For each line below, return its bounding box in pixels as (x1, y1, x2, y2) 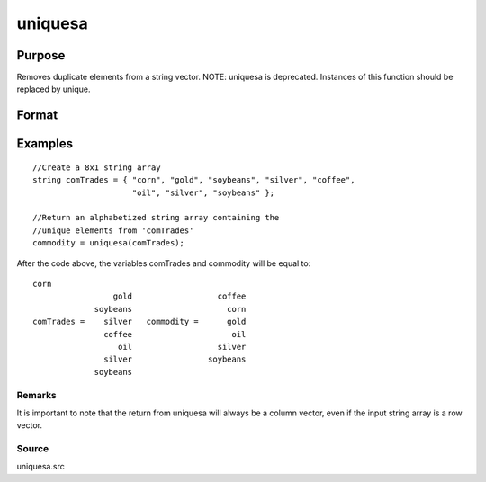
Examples (16, 136, 74, 152)
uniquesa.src (16, 461, 65, 472)
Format (16, 108, 58, 123)
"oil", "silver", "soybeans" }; (131, 187, 274, 198)
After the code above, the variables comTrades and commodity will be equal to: (16, 257, 311, 269)
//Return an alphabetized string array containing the (32, 212, 280, 223)
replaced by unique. (16, 84, 91, 94)
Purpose (16, 48, 66, 63)
